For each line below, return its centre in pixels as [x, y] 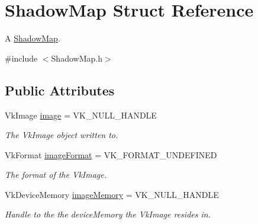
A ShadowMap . [33, 38]
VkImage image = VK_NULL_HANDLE [81, 115]
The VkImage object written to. [62, 135]
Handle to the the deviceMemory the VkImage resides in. [108, 214]
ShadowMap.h [77, 58]
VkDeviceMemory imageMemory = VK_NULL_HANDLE [112, 194]
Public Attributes [60, 90]
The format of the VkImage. [56, 175]
